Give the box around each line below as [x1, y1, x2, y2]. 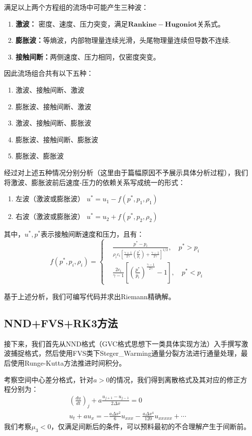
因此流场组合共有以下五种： [4, 68, 93, 78]
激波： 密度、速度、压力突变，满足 [15, 18, 128, 29]
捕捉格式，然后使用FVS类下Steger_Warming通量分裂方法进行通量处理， [10, 348, 241, 358]
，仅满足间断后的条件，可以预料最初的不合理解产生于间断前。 [51, 421, 251, 432]
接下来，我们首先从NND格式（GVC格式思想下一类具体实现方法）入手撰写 [4, 338, 241, 348]
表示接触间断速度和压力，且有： [40, 229, 144, 239]
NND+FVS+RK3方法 [4, 315, 118, 330]
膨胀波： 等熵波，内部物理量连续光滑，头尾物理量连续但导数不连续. [15, 35, 231, 45]
